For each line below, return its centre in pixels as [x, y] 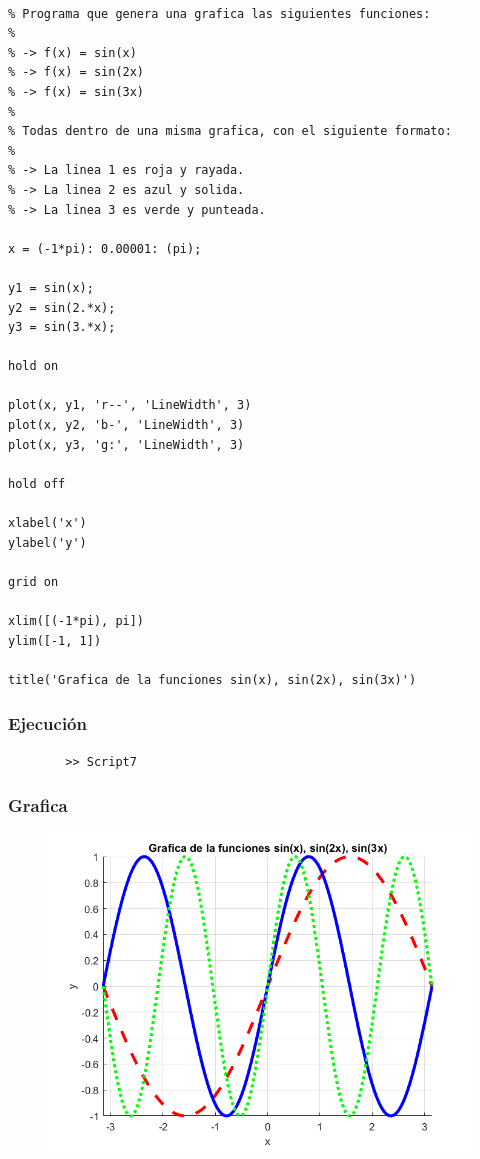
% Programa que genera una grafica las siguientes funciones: [219, 13]
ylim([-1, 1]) [55, 640]
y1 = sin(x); [51, 287]
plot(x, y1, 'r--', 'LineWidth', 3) [130, 405]
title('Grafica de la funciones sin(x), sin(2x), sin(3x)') [212, 679]
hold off [37, 483]
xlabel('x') [47, 523]
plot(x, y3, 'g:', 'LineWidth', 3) [126, 444]
